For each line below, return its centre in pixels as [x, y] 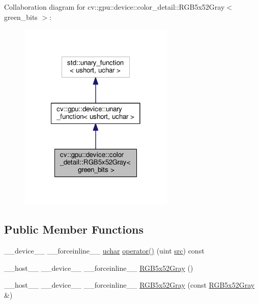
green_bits [21, 17]
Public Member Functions [74, 229]
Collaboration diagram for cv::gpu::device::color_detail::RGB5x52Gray [114, 7]
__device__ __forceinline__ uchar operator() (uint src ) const [104, 250]
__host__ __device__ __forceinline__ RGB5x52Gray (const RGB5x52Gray [129, 285]
